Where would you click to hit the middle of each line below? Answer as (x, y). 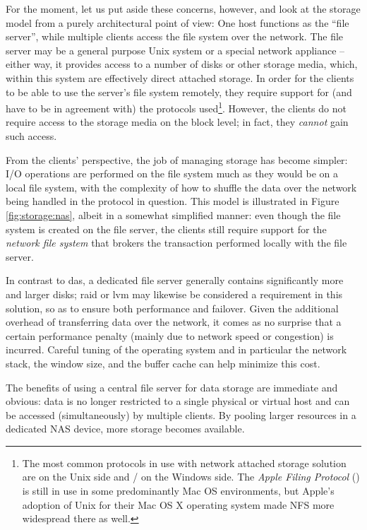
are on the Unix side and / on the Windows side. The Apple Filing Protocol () (191, 477)
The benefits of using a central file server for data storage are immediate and (172, 387)
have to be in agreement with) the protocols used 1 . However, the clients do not (176, 107)
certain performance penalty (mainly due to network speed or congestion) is (170, 335)
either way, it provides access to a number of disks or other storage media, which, (182, 64)
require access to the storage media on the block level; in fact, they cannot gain (177, 122)
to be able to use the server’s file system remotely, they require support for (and (179, 92)
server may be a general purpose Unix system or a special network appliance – (175, 50)
